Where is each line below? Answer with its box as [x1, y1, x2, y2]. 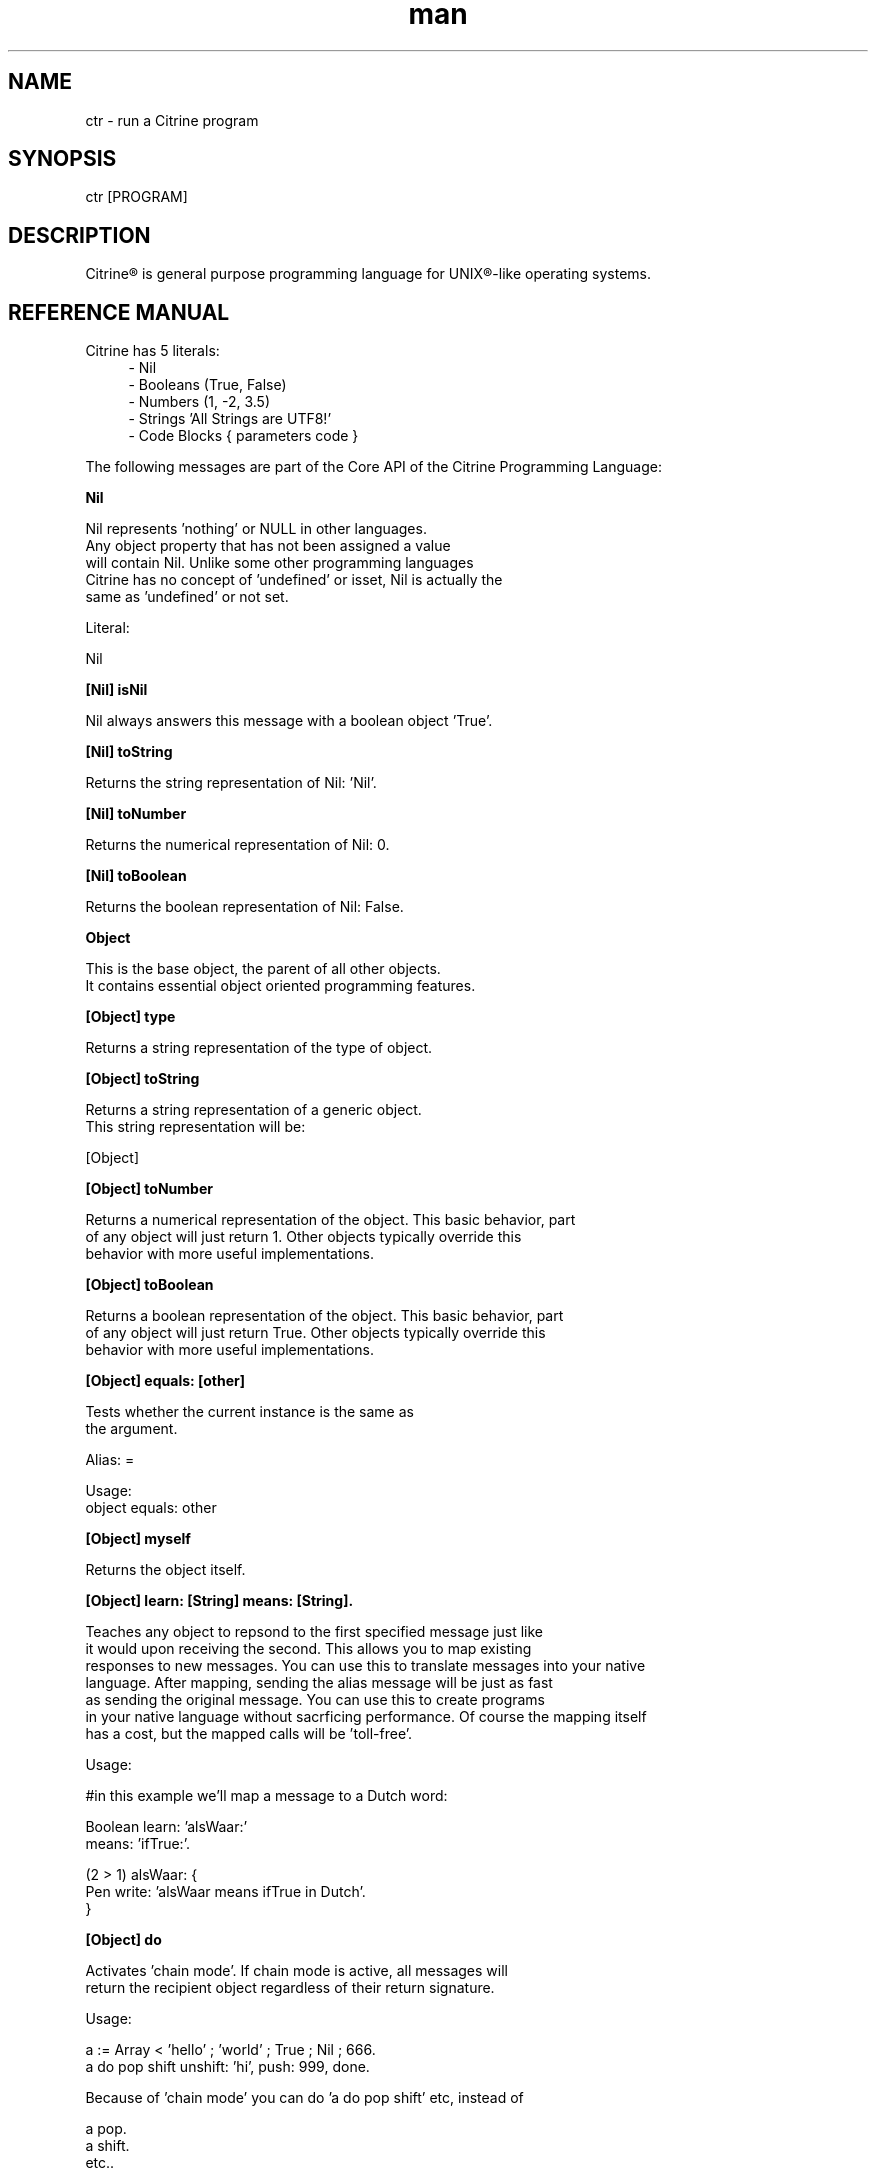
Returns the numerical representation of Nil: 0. [85, 836, 390, 854]
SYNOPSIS [8, 146, 117, 172]
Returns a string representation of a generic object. [85, 1101, 422, 1119]
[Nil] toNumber [85, 805, 187, 823]
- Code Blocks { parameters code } [128, 427, 359, 445]
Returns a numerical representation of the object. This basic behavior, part [85, 1211, 576, 1229]
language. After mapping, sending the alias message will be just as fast [85, 1674, 553, 1692]
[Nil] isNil [85, 681, 148, 699]
